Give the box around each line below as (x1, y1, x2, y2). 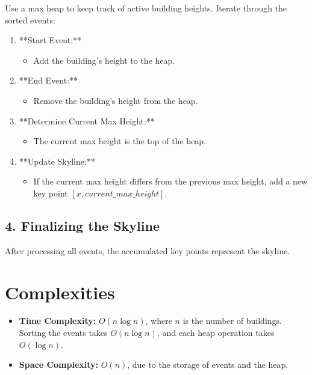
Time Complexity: (19, 314, 96, 327)
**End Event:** (19, 74, 78, 87)
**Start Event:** (19, 34, 82, 46)
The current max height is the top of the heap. (33, 135, 206, 147)
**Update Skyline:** (19, 154, 95, 167)
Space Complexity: (19, 358, 99, 371)
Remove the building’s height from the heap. (33, 94, 198, 106)
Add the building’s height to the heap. (33, 53, 175, 66)
